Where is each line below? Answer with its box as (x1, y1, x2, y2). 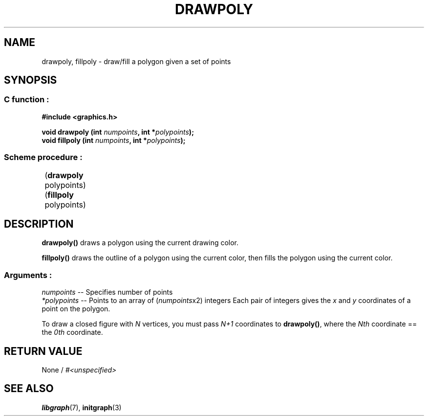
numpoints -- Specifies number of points (42, 288, 173, 297)
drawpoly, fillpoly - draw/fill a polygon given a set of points (42, 57, 231, 66)
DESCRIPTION (4, 217, 74, 230)
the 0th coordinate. (42, 328, 103, 337)
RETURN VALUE (4, 345, 83, 357)
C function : (4, 94, 49, 105)
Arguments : (4, 270, 52, 280)
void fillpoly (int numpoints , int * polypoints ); (42, 136, 186, 144)
